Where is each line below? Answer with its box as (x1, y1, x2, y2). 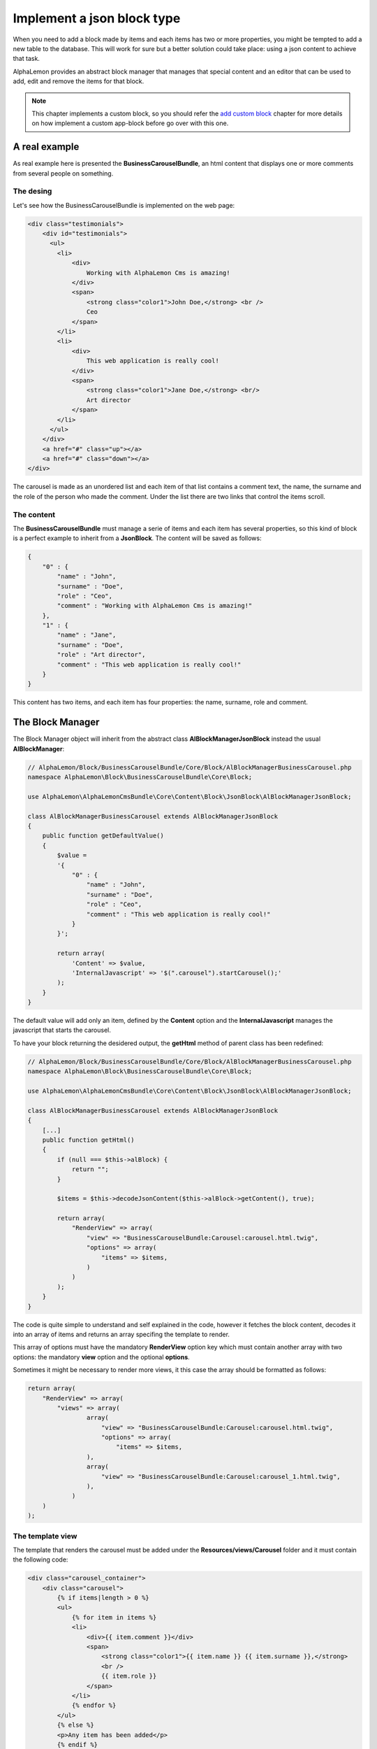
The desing (13, 186, 52, 196)
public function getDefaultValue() (42, 832, 164, 840)
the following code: (13, 1555, 68, 1564)
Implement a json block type (13, 10, 181, 26)
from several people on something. (13, 169, 114, 178)
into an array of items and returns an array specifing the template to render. (13, 1330, 230, 1338)
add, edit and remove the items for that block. (13, 77, 145, 85)
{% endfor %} (71, 1701, 117, 1710)
